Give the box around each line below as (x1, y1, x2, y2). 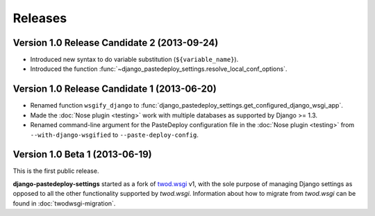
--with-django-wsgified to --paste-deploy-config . (30, 131, 199, 139)
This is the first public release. (12, 167, 99, 175)
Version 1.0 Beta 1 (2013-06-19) (12, 149, 152, 160)
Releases (12, 10, 67, 26)
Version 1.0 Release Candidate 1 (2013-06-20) (12, 83, 217, 95)
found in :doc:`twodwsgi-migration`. (12, 199, 116, 208)
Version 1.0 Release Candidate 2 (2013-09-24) (12, 37, 219, 49)
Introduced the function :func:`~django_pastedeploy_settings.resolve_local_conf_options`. (30, 65, 287, 73)
